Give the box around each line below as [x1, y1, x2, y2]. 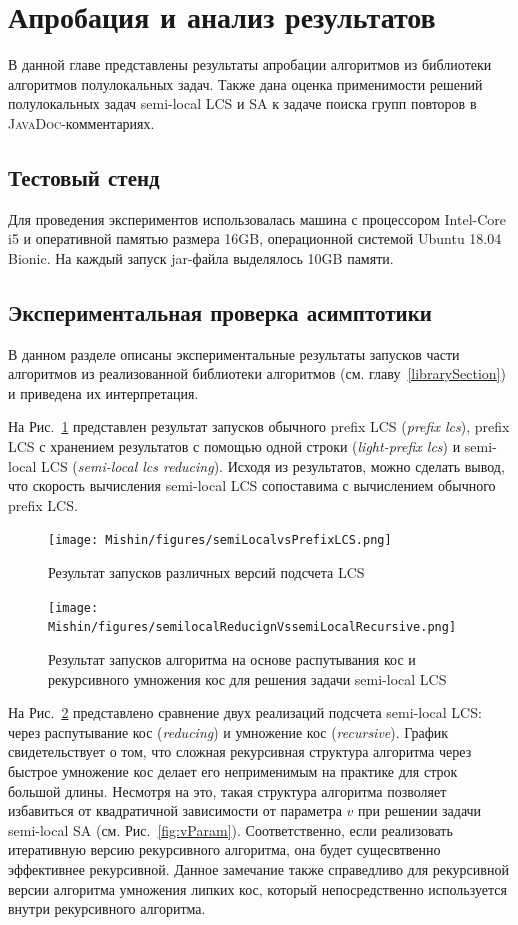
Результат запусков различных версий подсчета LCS [48, 562, 365, 583]
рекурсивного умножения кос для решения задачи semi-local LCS [48, 668, 447, 689]
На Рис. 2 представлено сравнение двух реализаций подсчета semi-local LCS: [8, 702, 482, 723]
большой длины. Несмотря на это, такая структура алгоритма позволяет [8, 780, 447, 801]
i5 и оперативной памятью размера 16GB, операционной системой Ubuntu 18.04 [8, 228, 502, 249]
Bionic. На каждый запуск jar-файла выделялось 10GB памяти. [8, 247, 394, 268]
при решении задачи [358, 800, 482, 821]
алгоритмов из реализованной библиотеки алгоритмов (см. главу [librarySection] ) [8, 363, 506, 384]
